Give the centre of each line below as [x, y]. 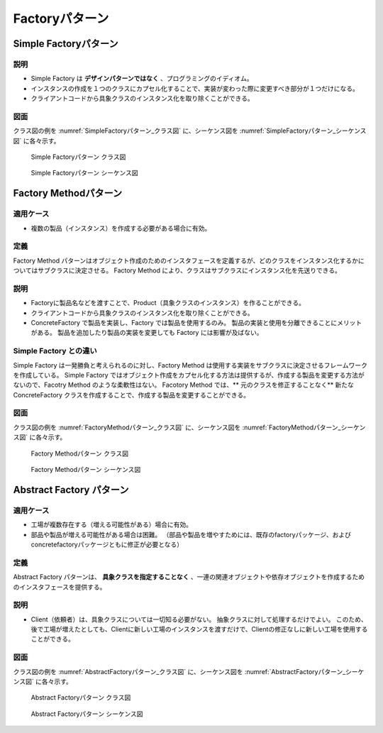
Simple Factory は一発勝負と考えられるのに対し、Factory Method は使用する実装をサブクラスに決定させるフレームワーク [190, 365]
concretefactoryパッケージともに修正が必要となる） [107, 544]
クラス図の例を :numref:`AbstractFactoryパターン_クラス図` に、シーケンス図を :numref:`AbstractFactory [166, 671]
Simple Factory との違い [55, 351]
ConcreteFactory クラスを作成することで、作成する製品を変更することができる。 [132, 395]
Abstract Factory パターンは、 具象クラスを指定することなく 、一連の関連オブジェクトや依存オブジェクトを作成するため [189, 577]
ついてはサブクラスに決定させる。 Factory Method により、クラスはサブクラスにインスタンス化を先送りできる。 [177, 270]
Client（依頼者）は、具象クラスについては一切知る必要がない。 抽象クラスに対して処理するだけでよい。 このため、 [199, 619]
